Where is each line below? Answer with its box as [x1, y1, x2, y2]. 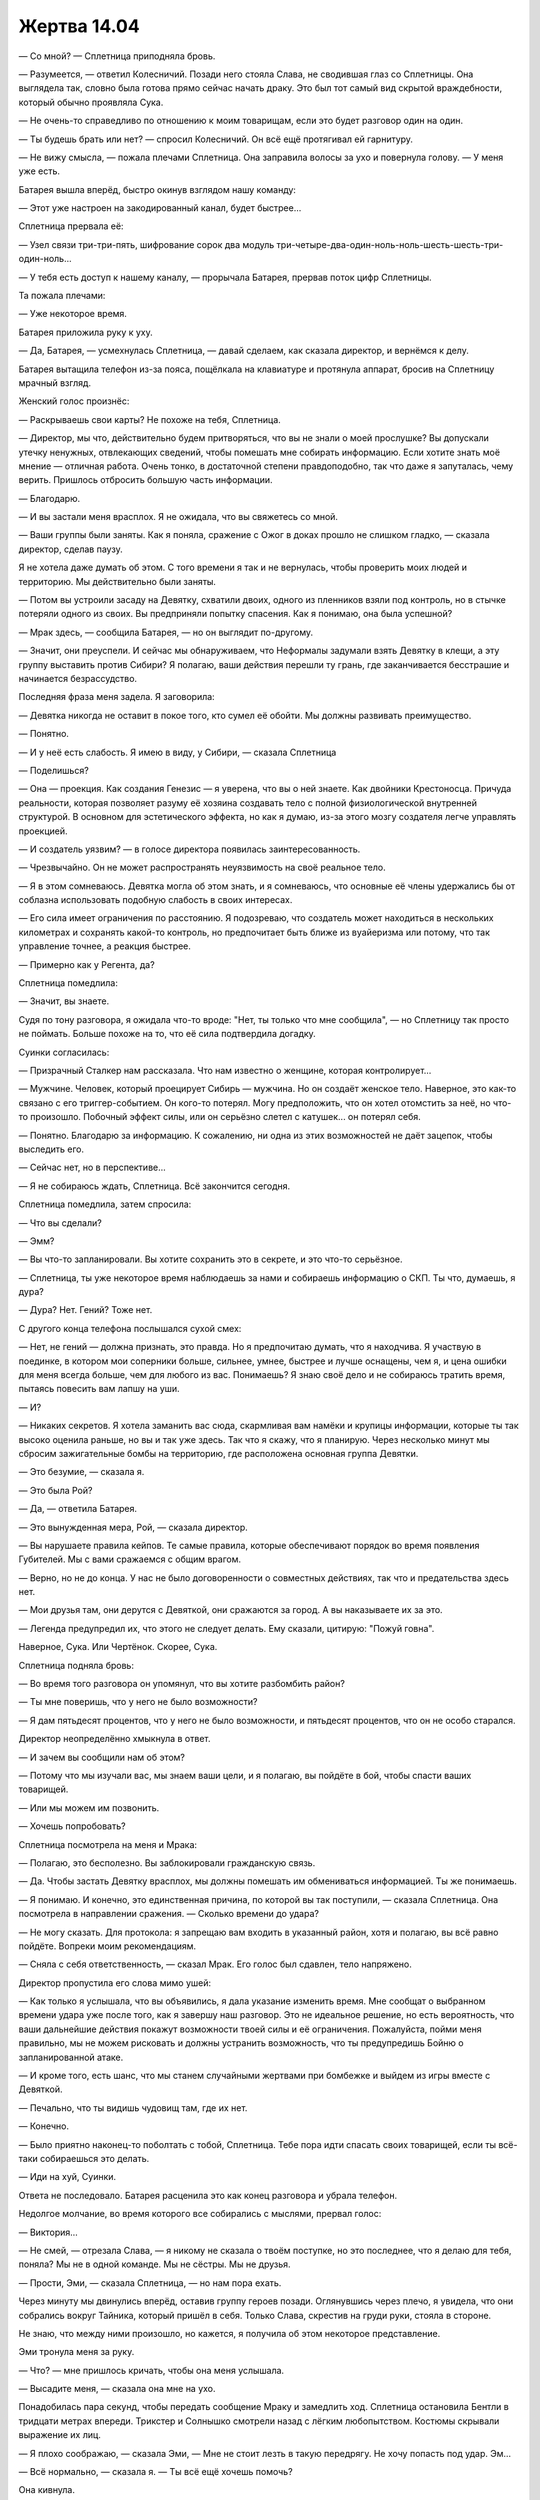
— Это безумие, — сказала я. [18, 1466, 145, 1478]
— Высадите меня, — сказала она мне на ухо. [18, 2383, 216, 2395]
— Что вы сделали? [18, 1216, 102, 1229]
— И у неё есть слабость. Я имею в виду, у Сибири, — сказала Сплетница [18, 746, 337, 758]
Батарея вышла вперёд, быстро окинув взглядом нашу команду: [18, 183, 297, 195]
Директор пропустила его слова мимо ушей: [18, 1976, 212, 1989]
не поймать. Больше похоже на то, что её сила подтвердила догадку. [18, 1028, 317, 1040]
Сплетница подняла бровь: [18, 1659, 135, 1671]
